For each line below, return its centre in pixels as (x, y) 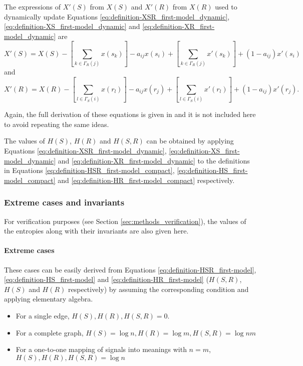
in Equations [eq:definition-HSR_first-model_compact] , (89, 170)
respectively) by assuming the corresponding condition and (159, 289)
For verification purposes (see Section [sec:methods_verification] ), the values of (125, 221)
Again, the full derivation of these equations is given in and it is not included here (130, 114)
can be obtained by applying (190, 141)
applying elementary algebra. (49, 299)
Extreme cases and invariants (64, 202)
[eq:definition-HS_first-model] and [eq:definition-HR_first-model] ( (106, 279)
